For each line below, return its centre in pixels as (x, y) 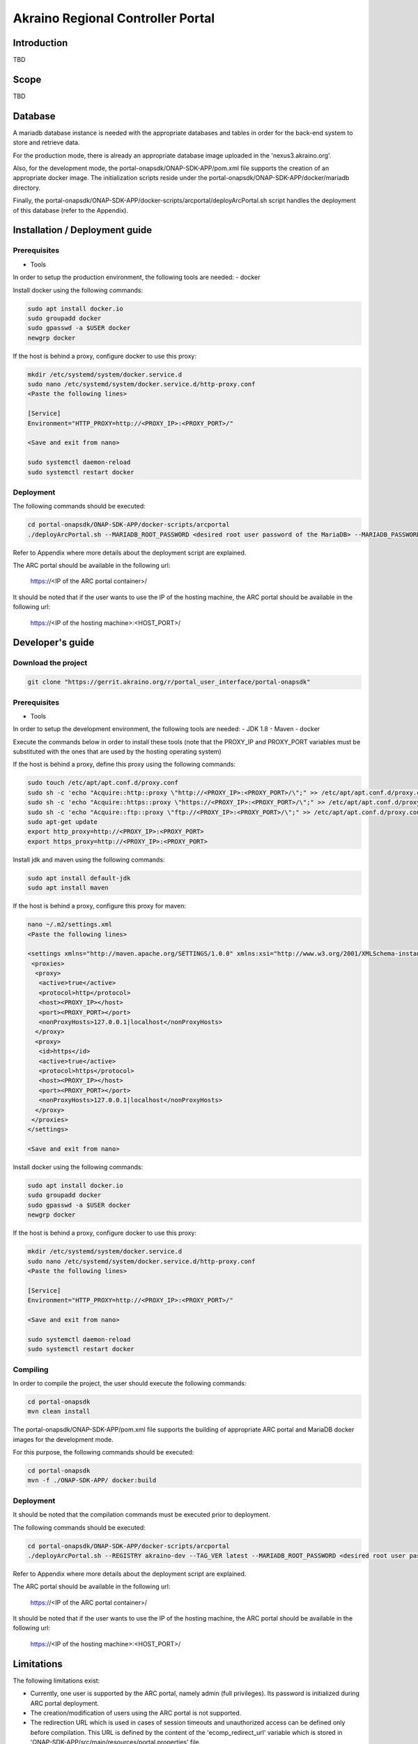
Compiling (31, 1369)
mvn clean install (59, 1412)
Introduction (40, 43)
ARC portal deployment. (65, 1703)
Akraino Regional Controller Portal (114, 18)
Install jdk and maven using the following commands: (89, 859)
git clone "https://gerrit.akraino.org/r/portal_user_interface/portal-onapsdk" (169, 682)
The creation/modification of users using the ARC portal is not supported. (136, 1713)
